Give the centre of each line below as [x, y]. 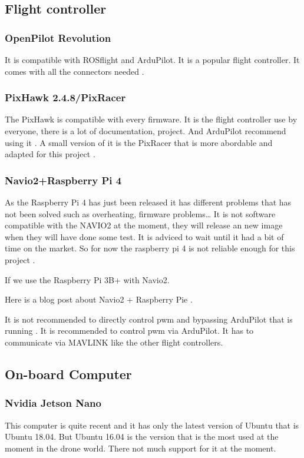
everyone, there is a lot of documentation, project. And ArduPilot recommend [146, 131]
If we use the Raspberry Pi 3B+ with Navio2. [87, 279]
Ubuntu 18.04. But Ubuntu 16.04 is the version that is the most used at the [142, 437]
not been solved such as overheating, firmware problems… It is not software [140, 213]
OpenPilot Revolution [58, 37]
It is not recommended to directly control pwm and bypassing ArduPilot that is [149, 319]
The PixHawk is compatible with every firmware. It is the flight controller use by [151, 119]
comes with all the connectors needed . [75, 71]
